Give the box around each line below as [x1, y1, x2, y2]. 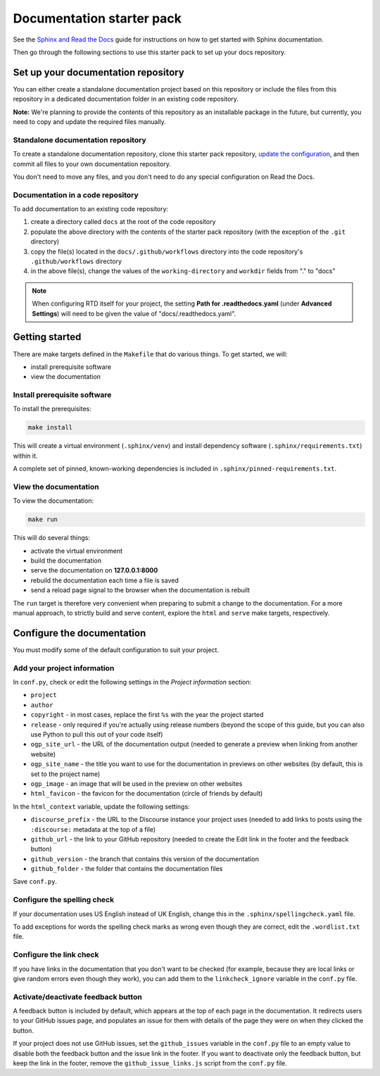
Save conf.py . [13, 877, 58, 886]
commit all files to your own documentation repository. [13, 159, 172, 168]
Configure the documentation [13, 627, 146, 639]
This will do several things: [13, 534, 91, 542]
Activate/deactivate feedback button [13, 991, 142, 1001]
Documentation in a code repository [13, 190, 139, 200]
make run [27, 515, 58, 524]
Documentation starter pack [13, 11, 182, 26]
